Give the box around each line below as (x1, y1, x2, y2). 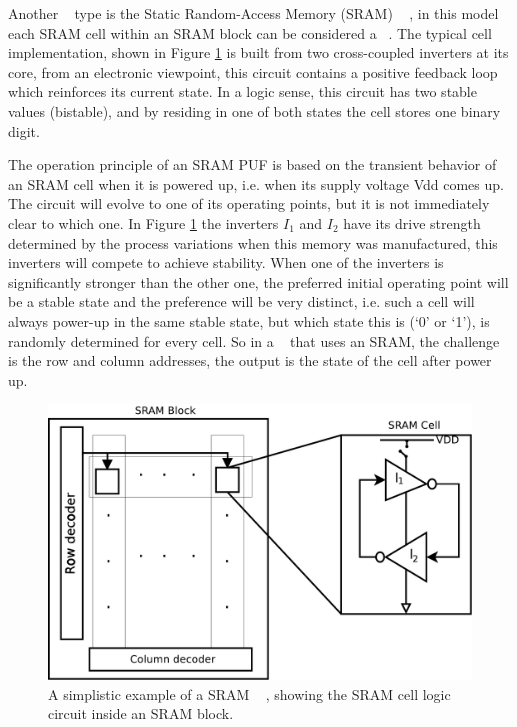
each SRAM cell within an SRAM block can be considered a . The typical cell (8, 22, 492, 43)
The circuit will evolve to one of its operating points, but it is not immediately (8, 193, 490, 214)
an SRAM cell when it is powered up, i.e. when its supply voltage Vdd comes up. (8, 173, 504, 194)
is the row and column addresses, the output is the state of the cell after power (8, 350, 492, 371)
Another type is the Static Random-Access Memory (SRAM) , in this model (8, 3, 499, 23)
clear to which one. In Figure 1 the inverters (8, 212, 279, 233)
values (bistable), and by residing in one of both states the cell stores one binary (8, 100, 501, 121)
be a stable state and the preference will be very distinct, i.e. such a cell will (8, 291, 475, 312)
